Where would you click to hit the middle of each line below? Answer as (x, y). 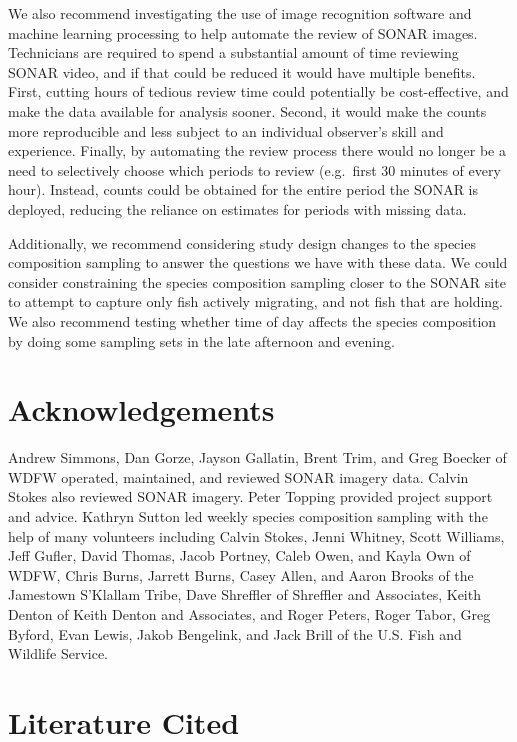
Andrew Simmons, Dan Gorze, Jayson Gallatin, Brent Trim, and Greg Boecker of (257, 457)
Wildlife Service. (58, 653)
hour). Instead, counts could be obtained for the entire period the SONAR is (243, 189)
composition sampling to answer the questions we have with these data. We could (258, 262)
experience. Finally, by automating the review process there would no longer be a (257, 150)
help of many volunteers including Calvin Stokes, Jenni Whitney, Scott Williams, (256, 535)
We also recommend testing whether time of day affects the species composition (252, 320)
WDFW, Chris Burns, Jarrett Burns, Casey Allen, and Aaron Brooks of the (241, 574)
